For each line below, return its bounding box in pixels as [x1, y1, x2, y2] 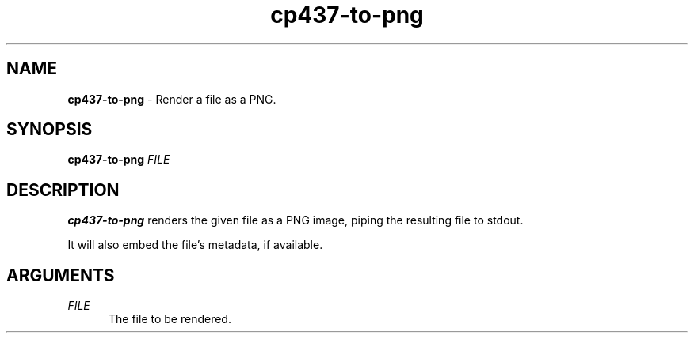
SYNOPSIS [6, 119, 93, 140]
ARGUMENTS [6, 265, 115, 285]
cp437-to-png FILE [67, 153, 170, 167]
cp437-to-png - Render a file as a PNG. [67, 92, 276, 106]
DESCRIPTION [6, 179, 120, 200]
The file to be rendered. [109, 312, 231, 326]
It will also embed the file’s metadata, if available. [67, 238, 323, 252]
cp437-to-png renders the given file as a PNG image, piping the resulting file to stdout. [67, 213, 524, 228]
